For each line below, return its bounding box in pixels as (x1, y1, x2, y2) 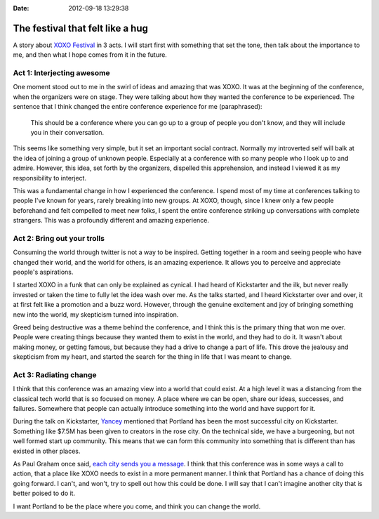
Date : (13, 4, 29, 12)
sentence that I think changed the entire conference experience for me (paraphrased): (13, 103, 262, 111)
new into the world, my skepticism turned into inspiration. (13, 310, 179, 319)
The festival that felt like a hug (13, 22, 149, 34)
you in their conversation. (30, 129, 105, 136)
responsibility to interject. (13, 173, 87, 182)
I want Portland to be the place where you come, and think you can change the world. (13, 502, 261, 511)
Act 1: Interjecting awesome (13, 68, 110, 78)
